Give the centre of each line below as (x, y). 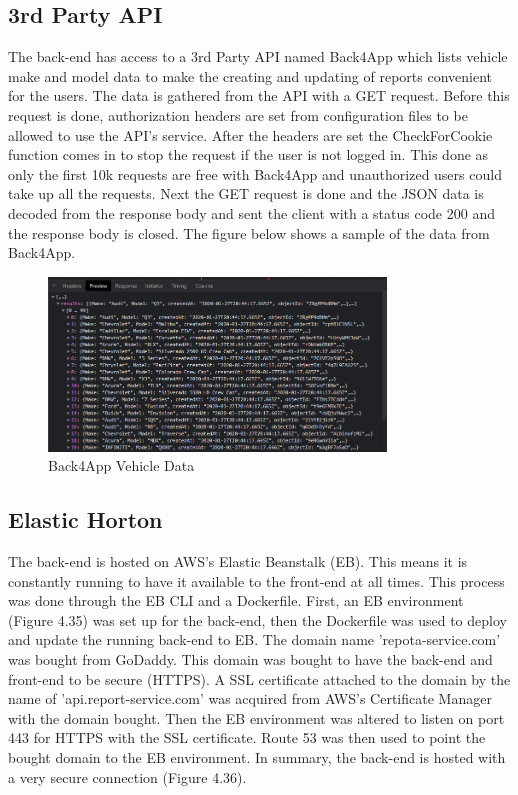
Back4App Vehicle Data (121, 465)
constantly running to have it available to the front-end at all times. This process (256, 580)
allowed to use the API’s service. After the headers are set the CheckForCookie (250, 134)
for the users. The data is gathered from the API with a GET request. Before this (259, 95)
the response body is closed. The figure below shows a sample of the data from (249, 232)
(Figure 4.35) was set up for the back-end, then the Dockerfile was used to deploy (257, 619)
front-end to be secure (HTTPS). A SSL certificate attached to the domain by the (259, 678)
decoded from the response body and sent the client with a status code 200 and (251, 212)
